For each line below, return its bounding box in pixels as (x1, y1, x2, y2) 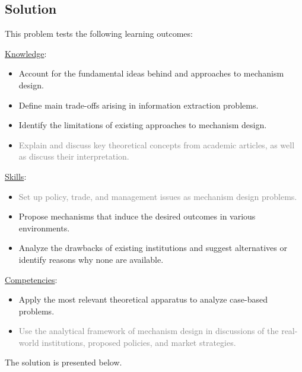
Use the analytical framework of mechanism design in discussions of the (18, 325, 279, 337)
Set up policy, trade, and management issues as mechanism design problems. (18, 190, 297, 202)
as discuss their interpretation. (18, 150, 129, 163)
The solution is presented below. (5, 356, 122, 368)
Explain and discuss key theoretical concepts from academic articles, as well (18, 138, 295, 151)
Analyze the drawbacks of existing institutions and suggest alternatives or (18, 241, 287, 254)
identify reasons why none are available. (18, 253, 164, 265)
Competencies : (5, 273, 58, 285)
